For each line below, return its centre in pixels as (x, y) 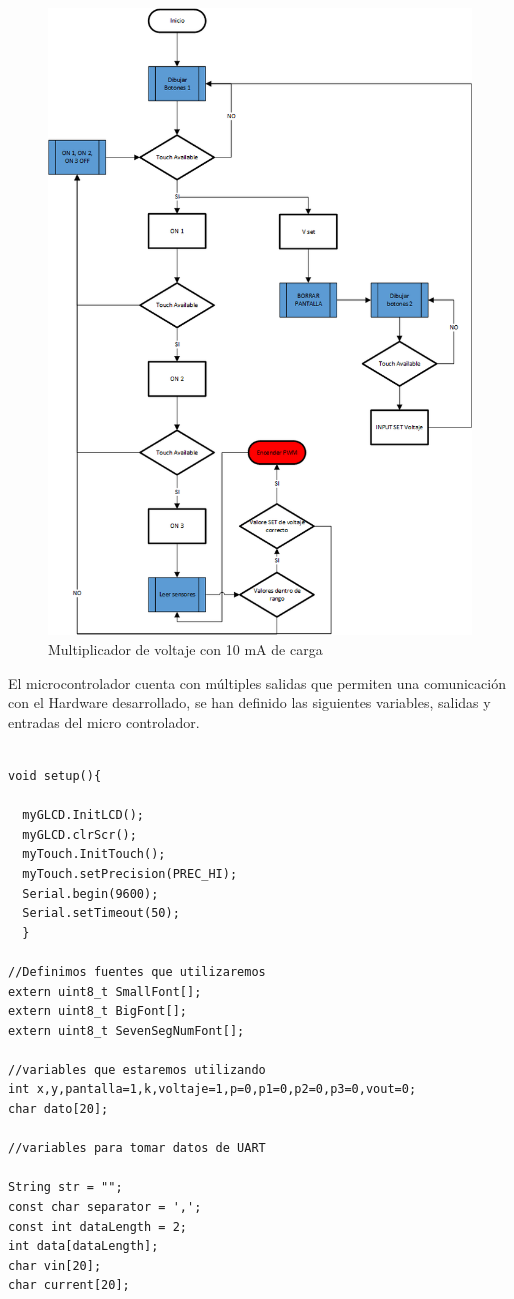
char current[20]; (69, 1285)
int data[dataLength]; (83, 1246)
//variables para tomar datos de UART (137, 1148)
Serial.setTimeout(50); (101, 913)
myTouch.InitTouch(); (94, 854)
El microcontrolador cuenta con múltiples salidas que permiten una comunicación (257, 682)
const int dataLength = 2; (97, 1226)
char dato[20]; (58, 1109)
